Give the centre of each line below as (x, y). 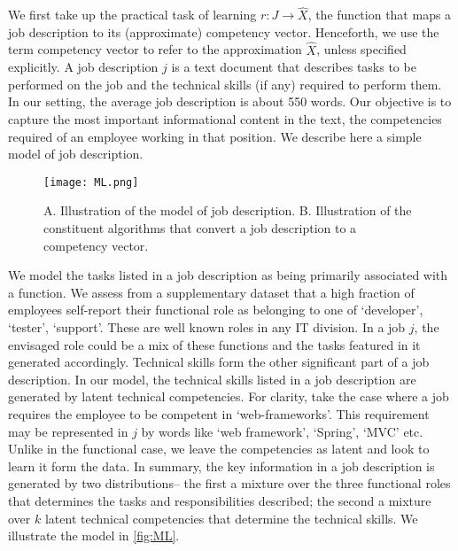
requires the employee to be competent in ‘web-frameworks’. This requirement (219, 413)
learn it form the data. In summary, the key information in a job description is (221, 466)
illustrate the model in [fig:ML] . (94, 535)
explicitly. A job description (83, 67)
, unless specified (361, 49)
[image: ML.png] (91, 182)
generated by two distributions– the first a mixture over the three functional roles (229, 483)
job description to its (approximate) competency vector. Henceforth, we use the (224, 31)
